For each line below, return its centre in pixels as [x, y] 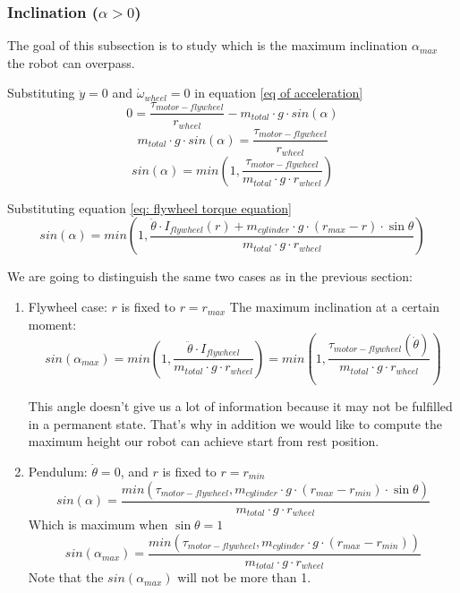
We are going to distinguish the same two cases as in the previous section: [210, 276]
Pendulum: [58, 471]
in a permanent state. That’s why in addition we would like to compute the [235, 423]
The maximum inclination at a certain [334, 307]
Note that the [66, 577]
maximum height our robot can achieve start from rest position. [204, 441]
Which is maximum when [98, 524]
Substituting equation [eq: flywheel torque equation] [149, 207]
